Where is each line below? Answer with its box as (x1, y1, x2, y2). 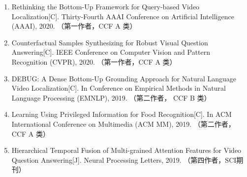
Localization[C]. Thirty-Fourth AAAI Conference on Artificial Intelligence (11, 11, 234, 21)
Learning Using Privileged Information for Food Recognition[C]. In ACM (11, 109, 232, 119)
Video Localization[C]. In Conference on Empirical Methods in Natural (11, 83, 226, 93)
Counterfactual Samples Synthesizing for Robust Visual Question (11, 37, 208, 47)
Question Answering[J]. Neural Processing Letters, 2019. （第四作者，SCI (11, 154, 237, 165)
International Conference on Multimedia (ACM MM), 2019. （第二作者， (11, 118, 235, 129)
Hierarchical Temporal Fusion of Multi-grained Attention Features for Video (11, 145, 242, 155)
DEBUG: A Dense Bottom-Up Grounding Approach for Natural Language (11, 73, 237, 83)
